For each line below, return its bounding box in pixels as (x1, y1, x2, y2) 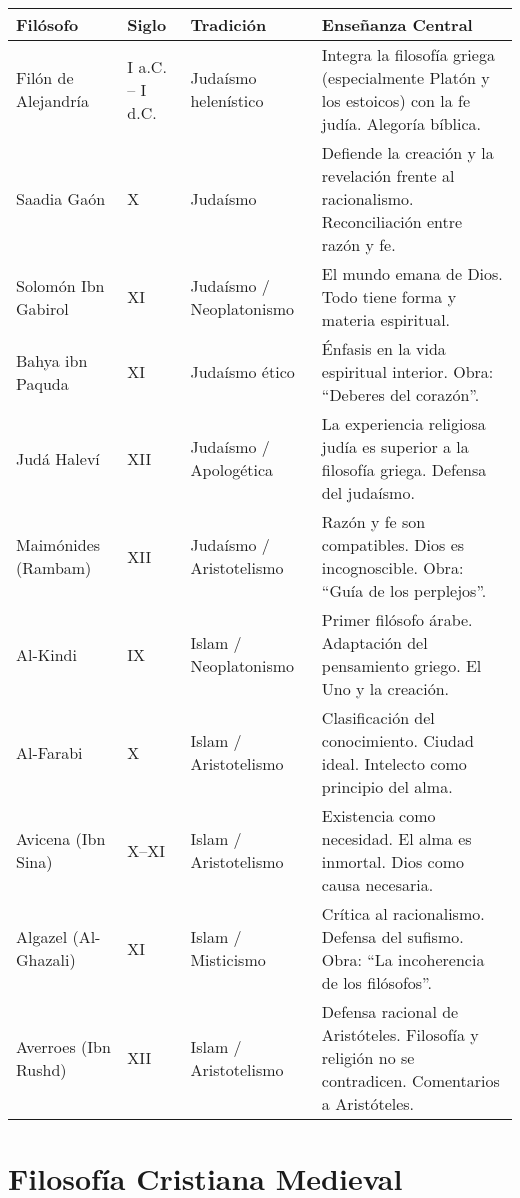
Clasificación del (321, 706, 435, 729)
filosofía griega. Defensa (321, 458, 487, 481)
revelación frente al (321, 164, 455, 187)
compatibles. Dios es (321, 533, 465, 556)
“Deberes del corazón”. (321, 383, 480, 406)
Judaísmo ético (190, 360, 295, 383)
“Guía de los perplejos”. (321, 579, 487, 602)
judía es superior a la (321, 435, 469, 458)
